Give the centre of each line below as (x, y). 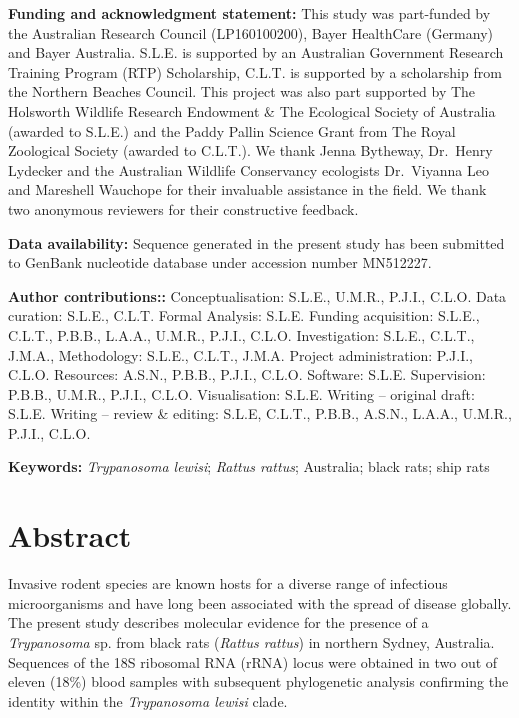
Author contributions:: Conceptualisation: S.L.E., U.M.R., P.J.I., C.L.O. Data (257, 295)
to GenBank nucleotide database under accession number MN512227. (220, 262)
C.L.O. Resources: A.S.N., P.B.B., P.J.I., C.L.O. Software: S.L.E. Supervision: (247, 374)
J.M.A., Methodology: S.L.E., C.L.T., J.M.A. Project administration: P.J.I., (240, 354)
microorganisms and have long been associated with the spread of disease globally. (260, 602)
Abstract (70, 535)
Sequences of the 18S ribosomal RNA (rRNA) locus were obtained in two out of (253, 661)
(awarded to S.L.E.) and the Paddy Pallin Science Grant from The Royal (232, 130)
